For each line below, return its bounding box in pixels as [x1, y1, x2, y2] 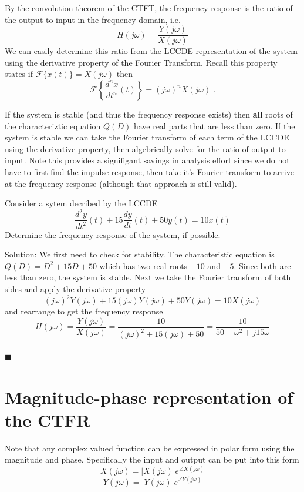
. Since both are [234, 259, 291, 272]
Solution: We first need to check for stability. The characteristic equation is [5, 248, 275, 260]
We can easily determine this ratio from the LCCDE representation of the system [5, 45, 298, 57]
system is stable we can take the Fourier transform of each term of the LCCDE [5, 131, 289, 143]
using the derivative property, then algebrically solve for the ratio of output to [5, 142, 286, 155]
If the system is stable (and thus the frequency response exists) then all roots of [5, 108, 293, 121]
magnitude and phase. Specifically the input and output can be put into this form [5, 453, 299, 466]
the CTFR [5, 407, 90, 431]
